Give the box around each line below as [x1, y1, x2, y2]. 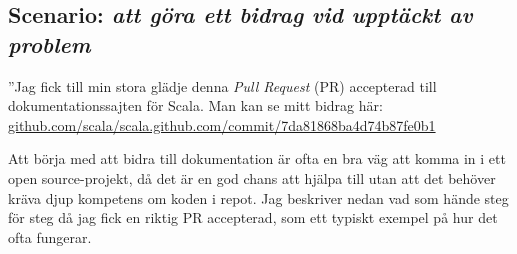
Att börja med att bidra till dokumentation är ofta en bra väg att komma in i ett [8, 148, 506, 169]
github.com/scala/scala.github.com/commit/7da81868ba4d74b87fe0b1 [8, 114, 436, 135]
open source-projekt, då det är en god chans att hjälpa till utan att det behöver [8, 167, 496, 188]
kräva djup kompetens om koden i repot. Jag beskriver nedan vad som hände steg [8, 187, 509, 208]
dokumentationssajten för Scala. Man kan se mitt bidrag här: [8, 95, 383, 116]
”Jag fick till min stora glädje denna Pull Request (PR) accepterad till [8, 75, 437, 96]
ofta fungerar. [8, 226, 92, 247]
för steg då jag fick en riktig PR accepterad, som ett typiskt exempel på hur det [8, 207, 498, 228]
